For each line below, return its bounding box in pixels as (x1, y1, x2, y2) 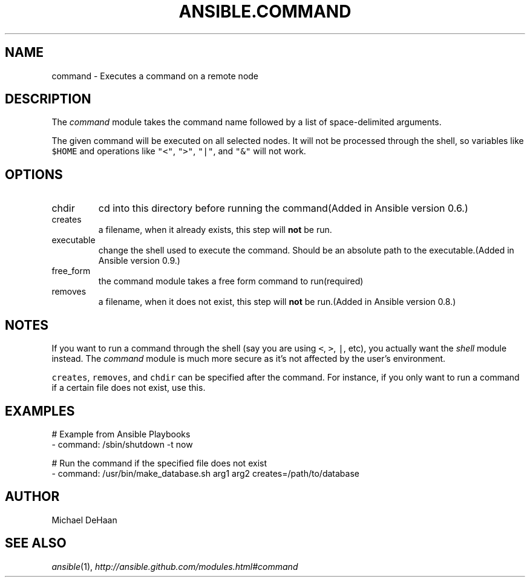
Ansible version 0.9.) (98, 255, 180, 266)
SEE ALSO (5, 535, 67, 551)
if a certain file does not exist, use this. (51, 382, 206, 393)
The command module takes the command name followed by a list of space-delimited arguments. (51, 117, 442, 128)
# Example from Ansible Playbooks (51, 428, 191, 439)
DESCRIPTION (5, 91, 91, 107)
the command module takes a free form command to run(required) (98, 276, 364, 287)
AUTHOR (5, 489, 60, 505)
